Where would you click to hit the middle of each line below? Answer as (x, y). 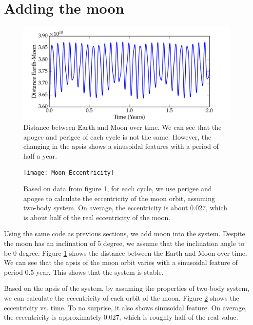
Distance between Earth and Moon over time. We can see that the (123, 127)
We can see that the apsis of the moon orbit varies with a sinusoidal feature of (121, 262)
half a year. (40, 155)
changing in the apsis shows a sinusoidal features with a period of (121, 146)
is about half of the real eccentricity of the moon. (97, 217)
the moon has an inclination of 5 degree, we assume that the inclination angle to (124, 243)
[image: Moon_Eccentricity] (69, 173)
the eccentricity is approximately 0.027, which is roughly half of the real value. (121, 317)
